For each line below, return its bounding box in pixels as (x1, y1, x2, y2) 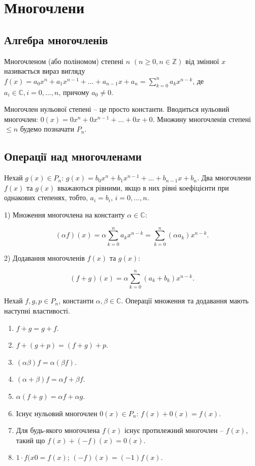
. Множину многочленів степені (152, 113, 251, 124)
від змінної (185, 55, 219, 66)
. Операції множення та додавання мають (121, 295, 249, 306)
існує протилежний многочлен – (124, 425, 224, 436)
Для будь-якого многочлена (16, 425, 100, 436)
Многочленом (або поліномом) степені (4, 55, 124, 66)
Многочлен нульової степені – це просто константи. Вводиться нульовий (4, 104, 230, 114)
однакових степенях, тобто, (4, 192, 88, 203)
